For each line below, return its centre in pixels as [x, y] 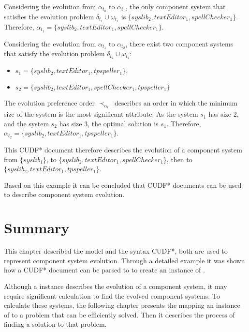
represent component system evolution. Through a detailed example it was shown [124, 260]
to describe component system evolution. [64, 194]
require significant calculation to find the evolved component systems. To [112, 295]
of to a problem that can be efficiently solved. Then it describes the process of [119, 314]
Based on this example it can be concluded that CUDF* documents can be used [123, 185]
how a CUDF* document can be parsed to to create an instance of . [104, 270]
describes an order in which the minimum [176, 102]
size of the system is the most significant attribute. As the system [101, 114]
